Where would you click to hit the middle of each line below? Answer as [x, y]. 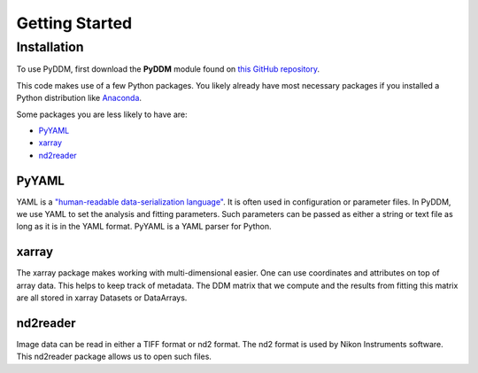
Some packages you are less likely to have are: [102, 114]
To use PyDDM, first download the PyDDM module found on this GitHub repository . [168, 69]
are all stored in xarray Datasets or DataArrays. [102, 298]
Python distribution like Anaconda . [79, 98]
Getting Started [74, 23]
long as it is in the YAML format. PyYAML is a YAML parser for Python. [144, 227]
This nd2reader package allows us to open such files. [114, 357]
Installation [50, 47]
